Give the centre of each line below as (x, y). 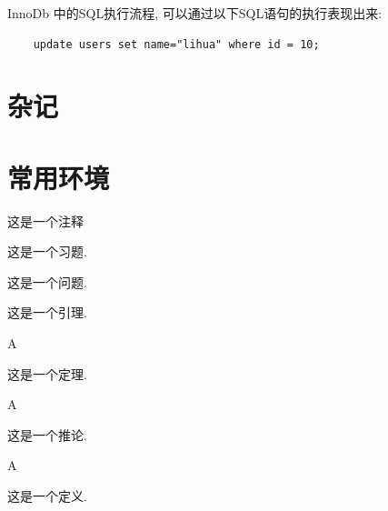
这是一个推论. (47, 434)
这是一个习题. (47, 251)
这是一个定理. (47, 373)
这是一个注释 (45, 220)
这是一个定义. (47, 496)
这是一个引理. (47, 312)
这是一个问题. (47, 281)
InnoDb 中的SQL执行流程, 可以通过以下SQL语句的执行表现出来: (195, 13)
